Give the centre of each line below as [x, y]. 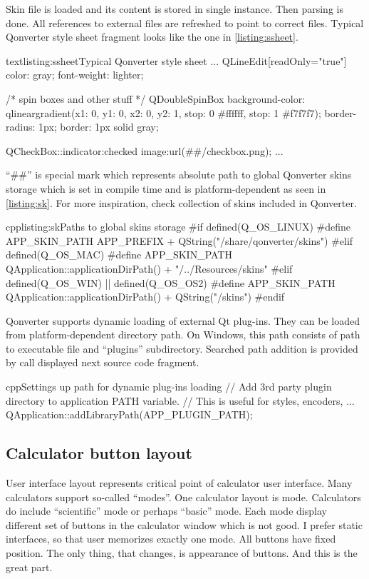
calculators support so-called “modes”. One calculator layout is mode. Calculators [183, 497]
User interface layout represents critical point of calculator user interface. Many [179, 483]
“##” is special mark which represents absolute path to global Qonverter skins [179, 175]
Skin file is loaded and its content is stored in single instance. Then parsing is [175, 9]
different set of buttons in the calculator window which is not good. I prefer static [184, 524]
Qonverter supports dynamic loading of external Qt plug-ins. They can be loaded [183, 320]
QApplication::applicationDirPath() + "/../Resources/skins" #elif [149, 268]
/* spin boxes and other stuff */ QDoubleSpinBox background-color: [156, 98]
